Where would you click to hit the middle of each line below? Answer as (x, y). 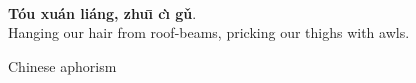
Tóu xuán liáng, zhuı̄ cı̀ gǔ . (102, 12)
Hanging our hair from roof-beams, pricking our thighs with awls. (209, 32)
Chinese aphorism (62, 65)
